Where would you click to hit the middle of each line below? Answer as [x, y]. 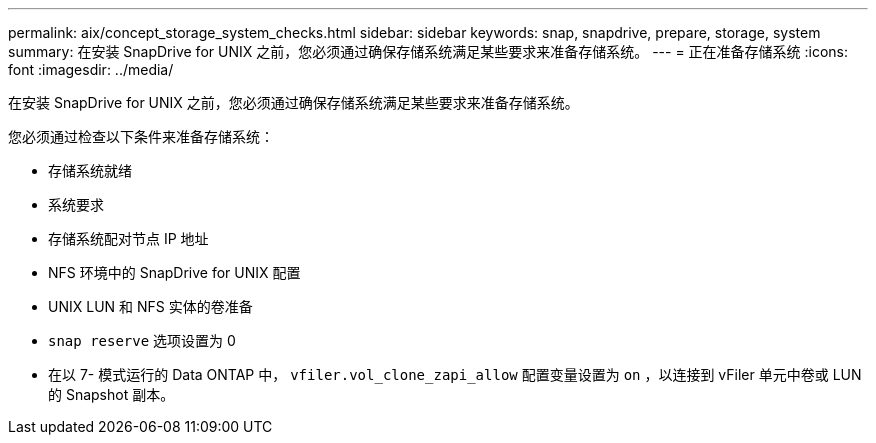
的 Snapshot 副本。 [111, 394]
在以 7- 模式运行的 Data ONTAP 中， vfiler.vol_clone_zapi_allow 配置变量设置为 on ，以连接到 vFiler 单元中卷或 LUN [455, 374]
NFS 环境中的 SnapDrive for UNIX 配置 [174, 272]
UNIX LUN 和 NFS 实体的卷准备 [150, 306]
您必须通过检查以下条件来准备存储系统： [141, 136]
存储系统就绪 [90, 170]
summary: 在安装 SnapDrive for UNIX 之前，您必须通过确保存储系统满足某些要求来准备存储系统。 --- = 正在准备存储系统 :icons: [428, 51]
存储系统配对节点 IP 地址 [128, 238]
